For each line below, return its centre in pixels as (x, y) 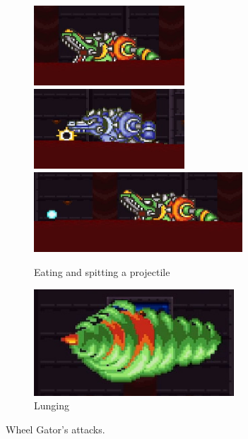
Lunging (52, 405)
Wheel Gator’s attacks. (55, 429)
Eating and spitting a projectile (102, 271)
